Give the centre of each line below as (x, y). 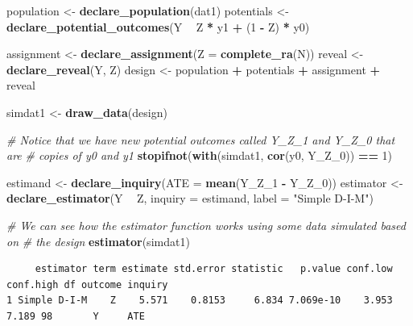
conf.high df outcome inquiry (87, 284)
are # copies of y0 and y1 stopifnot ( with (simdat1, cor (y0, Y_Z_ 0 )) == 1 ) (200, 155)
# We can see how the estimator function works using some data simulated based (206, 225)
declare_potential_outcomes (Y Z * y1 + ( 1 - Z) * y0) (158, 26)
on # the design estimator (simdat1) (98, 241)
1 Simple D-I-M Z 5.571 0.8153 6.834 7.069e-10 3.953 (200, 301)
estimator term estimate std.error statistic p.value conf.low (214, 269)
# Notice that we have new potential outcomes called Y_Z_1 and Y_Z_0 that (201, 139)
